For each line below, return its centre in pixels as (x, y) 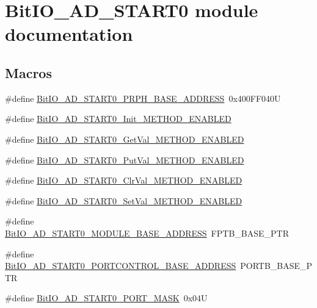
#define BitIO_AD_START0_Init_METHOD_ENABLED (118, 119)
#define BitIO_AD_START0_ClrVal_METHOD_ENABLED (124, 180)
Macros (28, 72)
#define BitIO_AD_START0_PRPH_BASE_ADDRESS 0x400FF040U (143, 98)
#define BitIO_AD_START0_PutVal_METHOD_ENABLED (125, 159)
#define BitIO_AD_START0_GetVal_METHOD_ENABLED (125, 139)
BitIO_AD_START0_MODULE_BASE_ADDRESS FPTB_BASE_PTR (147, 233)
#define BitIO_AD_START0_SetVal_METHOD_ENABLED (124, 200)
